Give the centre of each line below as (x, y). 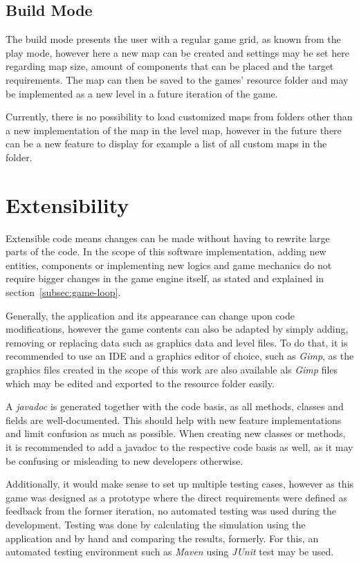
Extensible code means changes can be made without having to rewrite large (168, 238)
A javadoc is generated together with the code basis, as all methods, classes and (175, 406)
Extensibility (67, 204)
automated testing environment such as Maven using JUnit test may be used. (170, 552)
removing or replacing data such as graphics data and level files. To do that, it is (177, 342)
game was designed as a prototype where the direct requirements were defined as (177, 497)
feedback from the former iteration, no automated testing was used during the (171, 511)
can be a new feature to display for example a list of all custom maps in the (166, 144)
